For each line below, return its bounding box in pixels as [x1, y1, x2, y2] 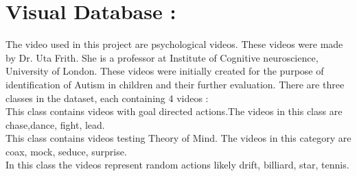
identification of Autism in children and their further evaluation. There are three [5, 77, 345, 91]
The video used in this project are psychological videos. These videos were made [5, 37, 343, 51]
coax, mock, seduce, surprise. [5, 144, 127, 158]
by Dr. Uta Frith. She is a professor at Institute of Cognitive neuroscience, [5, 50, 319, 64]
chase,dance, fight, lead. [5, 117, 105, 131]
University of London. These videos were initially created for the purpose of [5, 64, 324, 78]
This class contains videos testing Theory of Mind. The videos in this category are [5, 131, 352, 145]
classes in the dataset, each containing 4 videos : [5, 90, 209, 105]
